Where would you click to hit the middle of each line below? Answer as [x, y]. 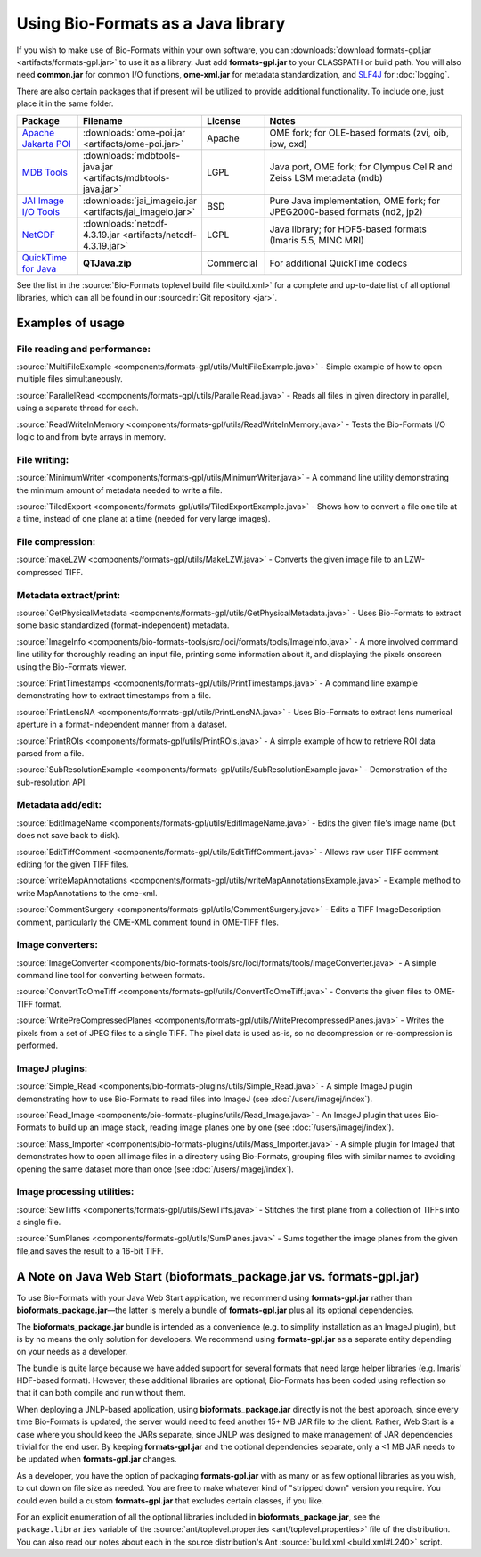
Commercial [232, 263]
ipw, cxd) [288, 144]
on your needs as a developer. [72, 1352]
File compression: [56, 542]
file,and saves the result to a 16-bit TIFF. [90, 1251]
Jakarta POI [46, 144]
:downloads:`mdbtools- [131, 155]
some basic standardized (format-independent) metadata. [123, 625]
